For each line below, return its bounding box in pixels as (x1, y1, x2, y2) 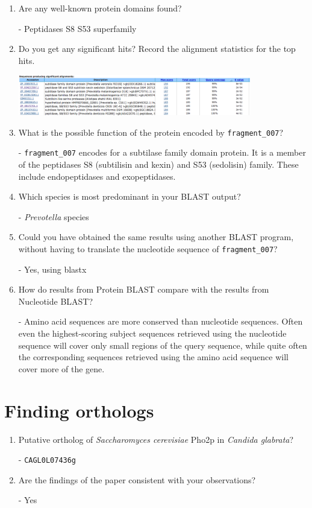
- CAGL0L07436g (18, 453, 76, 466)
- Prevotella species (18, 210, 89, 223)
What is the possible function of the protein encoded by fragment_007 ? (18, 125, 284, 138)
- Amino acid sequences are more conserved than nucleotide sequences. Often (18, 315, 303, 328)
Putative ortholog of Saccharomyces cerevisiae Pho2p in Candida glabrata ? (18, 433, 294, 445)
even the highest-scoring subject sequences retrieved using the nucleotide (18, 327, 287, 340)
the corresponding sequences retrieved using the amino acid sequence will (18, 351, 289, 363)
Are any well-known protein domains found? (18, 2, 182, 14)
